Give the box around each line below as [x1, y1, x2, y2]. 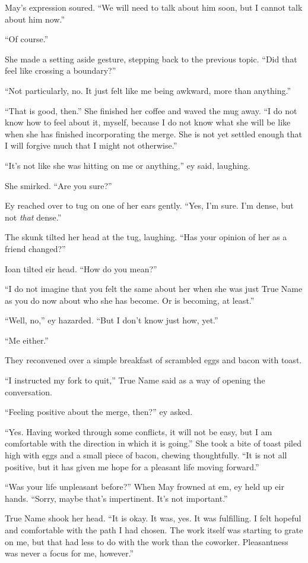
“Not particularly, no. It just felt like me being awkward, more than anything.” [5, 84, 291, 96]
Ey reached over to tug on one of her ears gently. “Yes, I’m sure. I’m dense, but [5, 199, 294, 212]
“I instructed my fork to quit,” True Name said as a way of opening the [5, 374, 265, 386]
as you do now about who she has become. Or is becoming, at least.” [5, 294, 255, 306]
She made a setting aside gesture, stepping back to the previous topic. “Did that [5, 52, 297, 65]
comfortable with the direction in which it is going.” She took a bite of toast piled [5, 437, 301, 449]
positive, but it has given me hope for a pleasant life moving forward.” [5, 460, 259, 473]
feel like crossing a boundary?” [5, 64, 116, 77]
